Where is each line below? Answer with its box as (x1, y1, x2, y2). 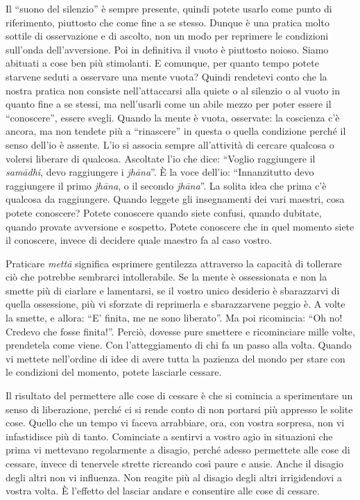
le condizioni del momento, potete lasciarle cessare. (6, 365, 222, 379)
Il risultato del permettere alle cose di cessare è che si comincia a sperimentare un (6, 388, 353, 403)
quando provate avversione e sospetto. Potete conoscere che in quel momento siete (6, 219, 354, 233)
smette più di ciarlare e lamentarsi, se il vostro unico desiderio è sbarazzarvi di (6, 283, 340, 297)
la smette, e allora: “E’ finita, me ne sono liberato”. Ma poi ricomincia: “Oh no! (6, 310, 343, 325)
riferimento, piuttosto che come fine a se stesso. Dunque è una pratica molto (6, 15, 329, 29)
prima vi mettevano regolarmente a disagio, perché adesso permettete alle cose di (6, 442, 350, 457)
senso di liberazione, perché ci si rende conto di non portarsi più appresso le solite (6, 401, 353, 416)
